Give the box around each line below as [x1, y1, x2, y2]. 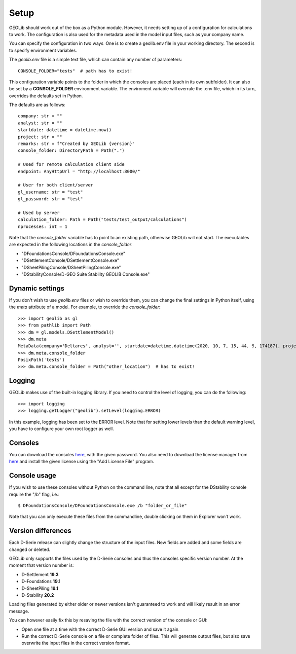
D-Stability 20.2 [21, 592, 54, 598]
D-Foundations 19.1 [21, 579, 61, 584]
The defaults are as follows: [9, 102, 66, 108]
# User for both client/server [18, 182, 94, 188]
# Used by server [18, 210, 60, 216]
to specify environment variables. [9, 47, 77, 53]
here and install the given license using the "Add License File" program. [9, 459, 154, 465]
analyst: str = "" [18, 120, 63, 126]
